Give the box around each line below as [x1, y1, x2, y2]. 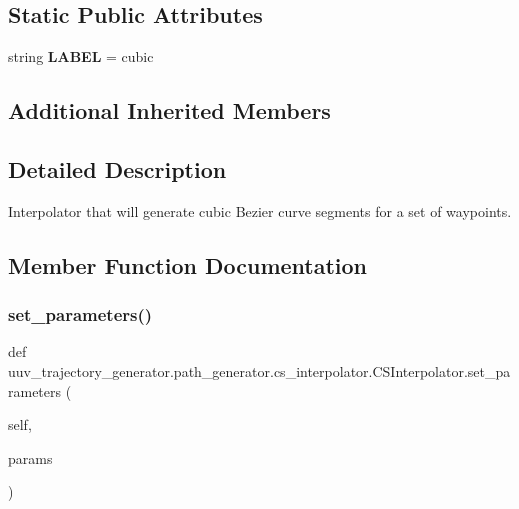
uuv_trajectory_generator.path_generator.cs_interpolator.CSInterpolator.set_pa [8, 360, 511, 381]
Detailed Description [8, 153, 227, 184]
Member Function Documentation [8, 249, 368, 280]
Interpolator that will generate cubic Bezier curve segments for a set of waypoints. [8, 200, 512, 221]
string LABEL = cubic [8, 46, 154, 67]
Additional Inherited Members [8, 95, 331, 126]
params [8, 447, 53, 468]
